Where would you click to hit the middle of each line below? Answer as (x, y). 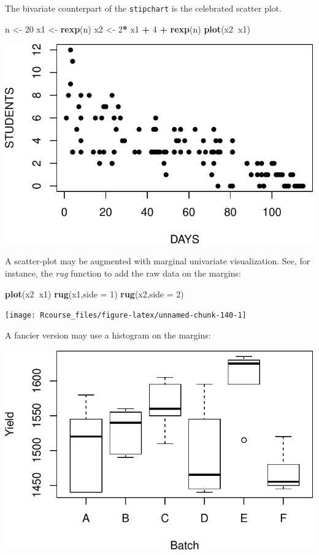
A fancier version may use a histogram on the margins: (108, 335)
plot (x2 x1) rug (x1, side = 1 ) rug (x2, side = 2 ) (94, 293)
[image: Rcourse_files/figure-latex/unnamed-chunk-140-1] (126, 316)
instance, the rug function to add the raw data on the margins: (123, 273)
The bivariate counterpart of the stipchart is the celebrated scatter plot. (143, 8)
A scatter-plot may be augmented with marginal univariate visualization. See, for (158, 261)
